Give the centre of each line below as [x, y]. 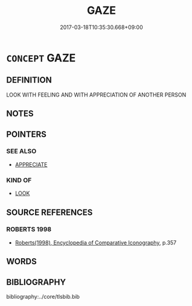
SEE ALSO [21, 151]
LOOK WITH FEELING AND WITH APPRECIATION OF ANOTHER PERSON [96, 95]
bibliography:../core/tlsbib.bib [43, 297]
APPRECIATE [31, 164]
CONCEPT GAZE [41, 58]
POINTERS [27, 134]
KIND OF [19, 180]
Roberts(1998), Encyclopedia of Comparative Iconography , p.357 [96, 243]
